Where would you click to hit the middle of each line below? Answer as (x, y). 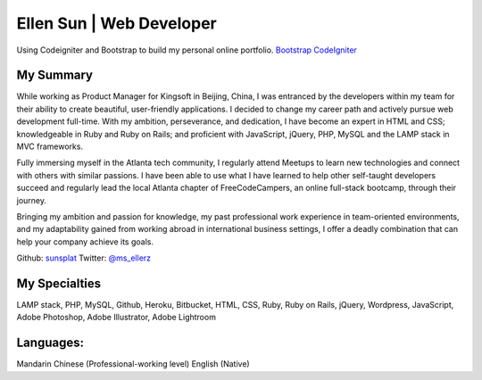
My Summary (55, 75)
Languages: (50, 343)
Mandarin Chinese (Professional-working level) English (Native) (133, 364)
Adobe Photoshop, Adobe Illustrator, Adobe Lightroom (116, 318)
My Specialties (59, 283)
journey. (31, 200)
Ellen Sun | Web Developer (117, 23)
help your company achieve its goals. (85, 242)
